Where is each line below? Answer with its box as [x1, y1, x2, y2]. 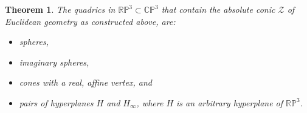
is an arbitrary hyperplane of [176, 96, 283, 109]
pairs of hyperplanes [19, 96, 94, 109]
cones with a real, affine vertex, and [19, 76, 152, 89]
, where [136, 96, 164, 109]
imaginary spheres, [19, 55, 89, 68]
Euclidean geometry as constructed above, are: [5, 15, 176, 27]
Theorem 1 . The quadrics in [5, 3, 116, 15]
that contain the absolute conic [161, 3, 275, 15]
